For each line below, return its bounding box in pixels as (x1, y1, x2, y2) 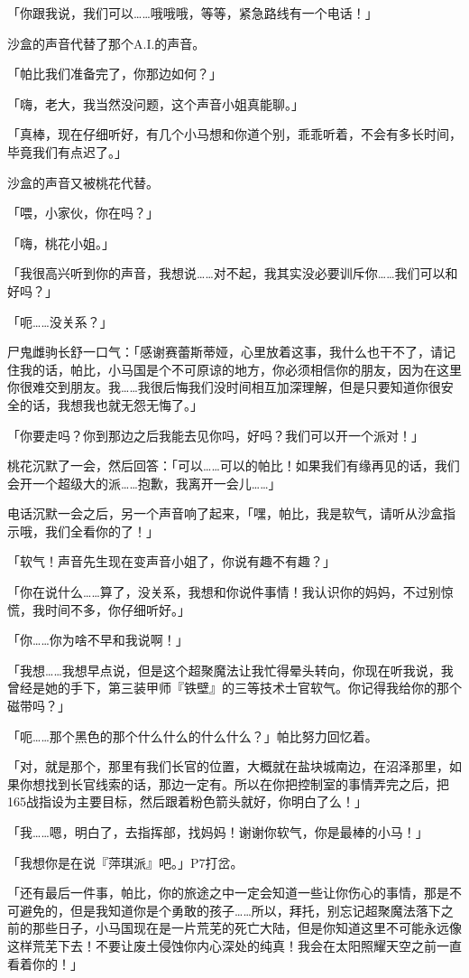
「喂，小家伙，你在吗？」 (7, 203, 159, 222)
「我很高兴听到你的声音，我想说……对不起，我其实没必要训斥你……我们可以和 (7, 264, 458, 283)
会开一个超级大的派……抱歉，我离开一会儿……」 (7, 473, 281, 492)
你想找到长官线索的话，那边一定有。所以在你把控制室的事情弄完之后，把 (19, 774, 449, 793)
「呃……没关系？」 (7, 312, 113, 331)
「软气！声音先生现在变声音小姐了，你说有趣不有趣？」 (7, 552, 336, 571)
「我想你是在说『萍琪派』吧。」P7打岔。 (7, 852, 244, 871)
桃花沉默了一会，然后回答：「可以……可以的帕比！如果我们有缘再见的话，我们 (7, 456, 460, 475)
